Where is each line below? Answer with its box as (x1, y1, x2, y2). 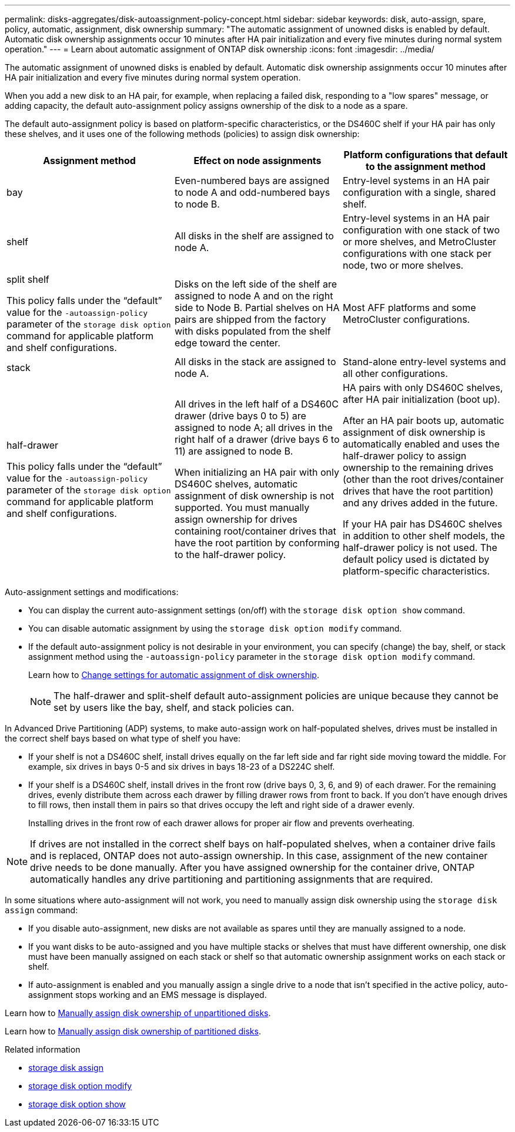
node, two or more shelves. (342, 259, 464, 271)
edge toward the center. (174, 337, 280, 349)
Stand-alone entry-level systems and (342, 356, 506, 368)
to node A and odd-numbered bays (174, 186, 330, 198)
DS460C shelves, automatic (174, 478, 298, 490)
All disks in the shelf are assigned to (174, 230, 334, 242)
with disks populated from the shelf (174, 325, 331, 337)
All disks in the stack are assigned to (174, 356, 336, 368)
